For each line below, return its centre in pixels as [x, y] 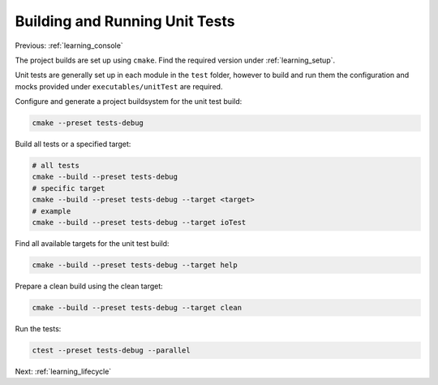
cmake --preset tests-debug [88, 123]
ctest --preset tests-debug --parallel [111, 350]
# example [52, 211]
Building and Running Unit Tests [125, 21]
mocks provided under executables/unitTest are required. [119, 86]
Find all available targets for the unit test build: [92, 243]
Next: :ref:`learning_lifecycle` [63, 371]
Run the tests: [38, 328]
